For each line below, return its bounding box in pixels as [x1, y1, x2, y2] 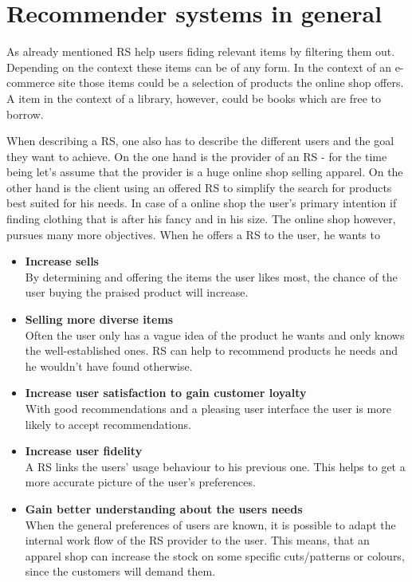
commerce [6, 74, 55, 91]
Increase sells [25, 253, 99, 269]
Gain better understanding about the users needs [25, 500, 303, 517]
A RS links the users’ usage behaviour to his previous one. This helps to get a [25, 458, 406, 474]
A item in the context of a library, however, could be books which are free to [6, 89, 382, 106]
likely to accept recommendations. [25, 415, 191, 432]
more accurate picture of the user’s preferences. [25, 474, 256, 490]
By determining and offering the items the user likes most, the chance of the [25, 268, 398, 285]
